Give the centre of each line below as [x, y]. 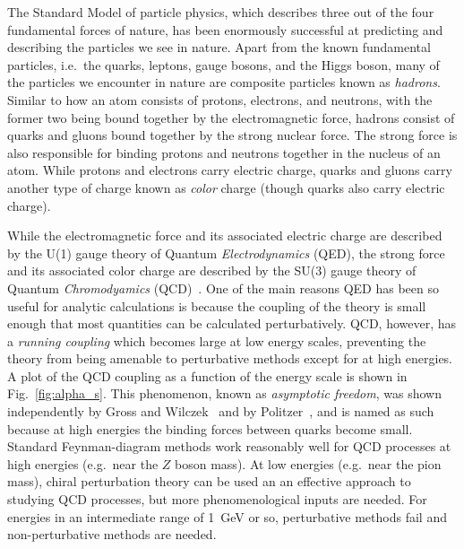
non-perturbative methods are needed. [112, 534]
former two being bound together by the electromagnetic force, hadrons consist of [231, 117]
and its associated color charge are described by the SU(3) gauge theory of [212, 270]
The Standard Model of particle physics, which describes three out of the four [221, 12]
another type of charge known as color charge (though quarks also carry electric [226, 187]
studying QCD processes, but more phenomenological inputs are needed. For [217, 499]
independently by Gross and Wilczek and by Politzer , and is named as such [221, 411]
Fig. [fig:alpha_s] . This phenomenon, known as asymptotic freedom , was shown [224, 393]
